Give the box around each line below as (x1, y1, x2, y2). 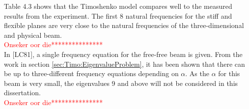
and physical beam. (4, 29, 62, 40)
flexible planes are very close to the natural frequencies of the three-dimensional (4, 20, 244, 30)
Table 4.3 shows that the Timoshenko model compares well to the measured (4, 1, 232, 11)
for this (218, 68, 240, 79)
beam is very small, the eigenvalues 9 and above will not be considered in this (4, 78, 238, 88)
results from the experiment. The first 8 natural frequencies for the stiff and (4, 10, 232, 21)
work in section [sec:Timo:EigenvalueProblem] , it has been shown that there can (4, 58, 245, 69)
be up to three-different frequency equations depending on (4, 68, 179, 79)
